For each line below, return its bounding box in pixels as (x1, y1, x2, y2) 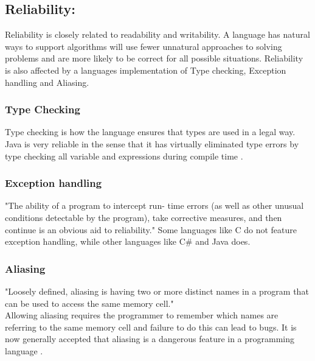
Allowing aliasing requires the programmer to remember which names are (5, 309, 279, 321)
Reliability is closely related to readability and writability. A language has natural (5, 28, 310, 41)
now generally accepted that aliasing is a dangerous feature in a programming (5, 332, 295, 345)
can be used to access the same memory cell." (5, 296, 174, 309)
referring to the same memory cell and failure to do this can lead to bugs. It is (5, 320, 297, 333)
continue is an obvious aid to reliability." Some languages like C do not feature (5, 223, 297, 236)
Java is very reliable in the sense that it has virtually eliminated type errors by (5, 137, 299, 150)
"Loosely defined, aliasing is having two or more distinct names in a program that (5, 284, 309, 297)
